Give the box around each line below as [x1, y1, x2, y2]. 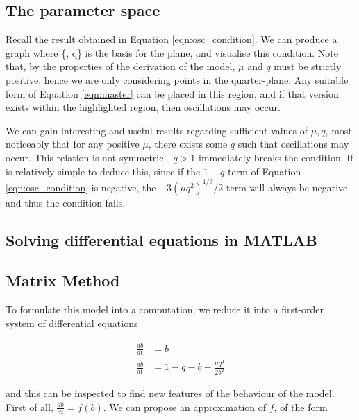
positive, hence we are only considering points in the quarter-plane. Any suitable [6, 72, 349, 87]
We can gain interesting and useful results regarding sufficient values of [6, 123, 308, 137]
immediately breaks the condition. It [199, 150, 354, 164]
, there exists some [148, 137, 228, 151]
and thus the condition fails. [6, 195, 126, 209]
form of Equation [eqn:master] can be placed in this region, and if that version [6, 86, 339, 100]
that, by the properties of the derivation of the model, [6, 59, 235, 73]
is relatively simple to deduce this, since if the [6, 164, 201, 178]
